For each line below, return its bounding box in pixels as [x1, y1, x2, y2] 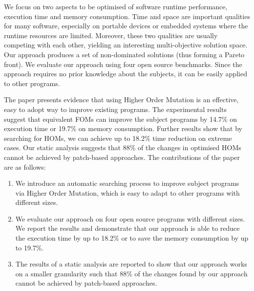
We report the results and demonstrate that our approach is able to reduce [15, 223, 240, 233]
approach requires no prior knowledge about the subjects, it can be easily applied [4, 68, 247, 79]
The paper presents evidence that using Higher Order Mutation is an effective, [4, 94, 239, 105]
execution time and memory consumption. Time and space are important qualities [4, 11, 250, 21]
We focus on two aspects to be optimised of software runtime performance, [4, 1, 228, 11]
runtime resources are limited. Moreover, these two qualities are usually [4, 30, 218, 40]
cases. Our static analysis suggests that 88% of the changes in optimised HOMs [4, 142, 241, 153]
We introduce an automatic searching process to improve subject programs [15, 178, 239, 188]
